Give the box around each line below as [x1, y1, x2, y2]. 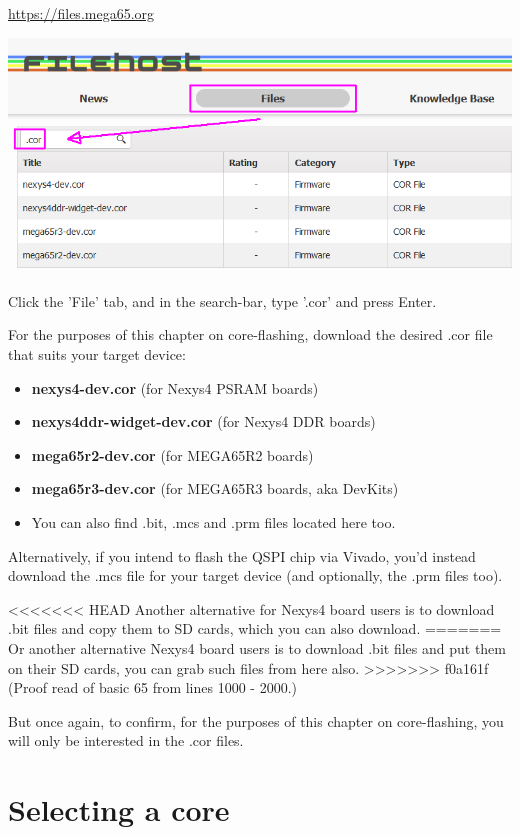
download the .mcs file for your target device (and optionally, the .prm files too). [8, 565, 503, 586]
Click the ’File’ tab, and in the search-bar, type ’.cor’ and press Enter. [8, 290, 437, 311]
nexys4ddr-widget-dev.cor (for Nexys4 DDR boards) [31, 411, 376, 432]
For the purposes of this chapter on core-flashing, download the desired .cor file [8, 324, 493, 345]
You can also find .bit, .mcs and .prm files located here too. [31, 512, 396, 533]
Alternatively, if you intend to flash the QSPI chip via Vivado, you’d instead [8, 545, 476, 566]
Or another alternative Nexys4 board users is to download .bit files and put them [8, 638, 506, 659]
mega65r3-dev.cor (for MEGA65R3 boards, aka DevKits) [31, 478, 399, 499]
